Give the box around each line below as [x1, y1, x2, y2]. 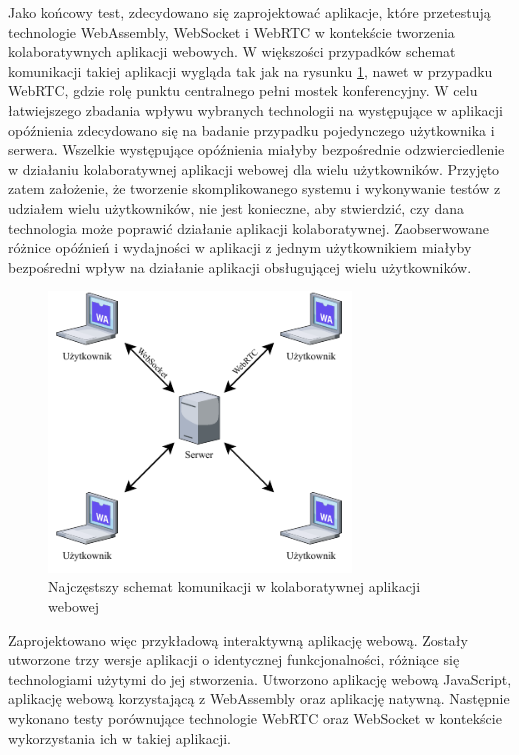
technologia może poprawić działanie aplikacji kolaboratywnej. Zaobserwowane [8, 217, 489, 238]
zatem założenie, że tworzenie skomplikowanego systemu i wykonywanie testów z [8, 178, 501, 199]
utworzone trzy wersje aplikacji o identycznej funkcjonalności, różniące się [8, 649, 460, 670]
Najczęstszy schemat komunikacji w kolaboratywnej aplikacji [48, 576, 421, 597]
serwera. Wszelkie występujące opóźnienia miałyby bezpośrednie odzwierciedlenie [8, 139, 505, 160]
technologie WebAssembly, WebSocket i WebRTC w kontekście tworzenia [8, 21, 455, 42]
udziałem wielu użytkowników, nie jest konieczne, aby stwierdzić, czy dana [8, 197, 464, 218]
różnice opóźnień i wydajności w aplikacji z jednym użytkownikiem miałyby [8, 237, 472, 258]
